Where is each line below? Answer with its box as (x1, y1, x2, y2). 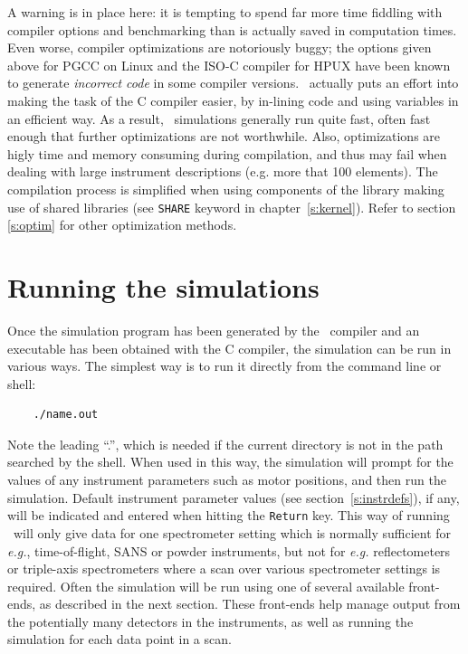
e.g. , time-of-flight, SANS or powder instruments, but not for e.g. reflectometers (7, 541, 451, 560)
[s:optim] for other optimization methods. (7, 215, 237, 234)
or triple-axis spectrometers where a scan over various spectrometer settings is (7, 559, 441, 578)
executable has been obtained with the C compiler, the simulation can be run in (7, 338, 452, 357)
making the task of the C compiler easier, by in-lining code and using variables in (7, 90, 459, 109)
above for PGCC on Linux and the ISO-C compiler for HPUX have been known (7, 55, 451, 74)
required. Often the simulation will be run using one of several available (7, 576, 405, 595)
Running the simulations (7, 268, 320, 305)
